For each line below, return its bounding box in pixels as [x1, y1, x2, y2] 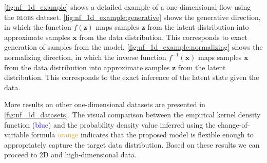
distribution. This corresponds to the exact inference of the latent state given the [4, 72, 259, 83]
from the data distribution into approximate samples [4, 62, 170, 72]
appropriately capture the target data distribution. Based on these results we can [4, 139, 260, 150]
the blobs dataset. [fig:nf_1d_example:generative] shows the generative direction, [4, 11, 261, 22]
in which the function [4, 22, 71, 32]
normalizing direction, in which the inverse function [4, 51, 166, 62]
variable [4, 129, 29, 140]
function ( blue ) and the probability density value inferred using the [4, 119, 216, 130]
